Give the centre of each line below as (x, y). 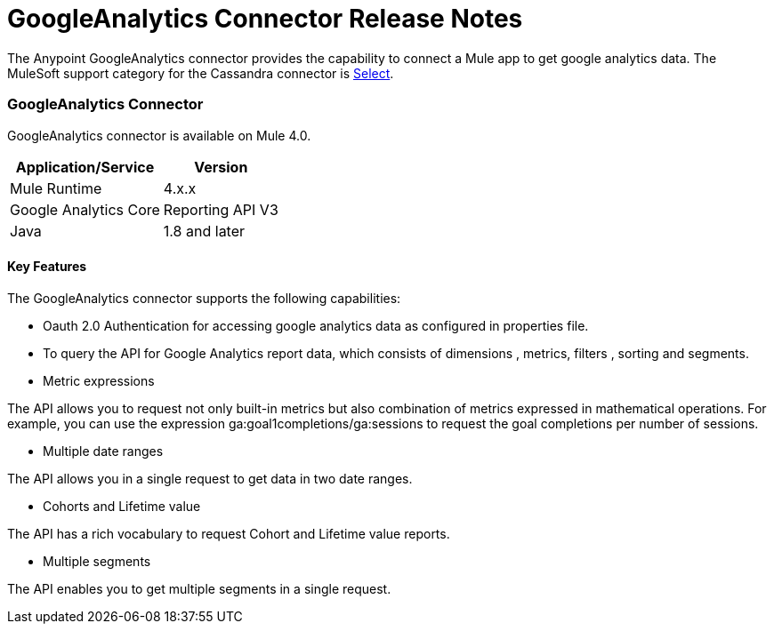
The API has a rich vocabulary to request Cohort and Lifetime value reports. (229, 533)
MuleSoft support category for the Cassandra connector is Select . (201, 73)
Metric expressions (99, 380)
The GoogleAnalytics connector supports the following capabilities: (204, 298)
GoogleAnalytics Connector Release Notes (265, 19)
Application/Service (85, 167)
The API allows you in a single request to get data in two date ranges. (210, 478)
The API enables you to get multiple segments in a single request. (199, 588)
